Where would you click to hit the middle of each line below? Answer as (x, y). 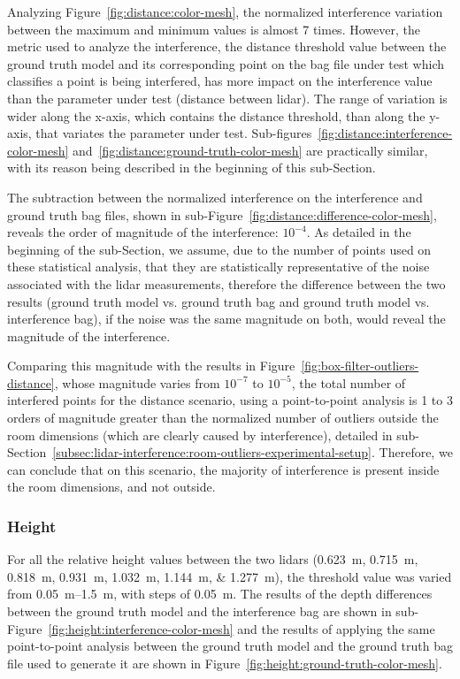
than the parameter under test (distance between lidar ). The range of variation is (227, 98)
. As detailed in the (359, 232)
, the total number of (349, 382)
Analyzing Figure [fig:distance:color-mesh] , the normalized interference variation (225, 11)
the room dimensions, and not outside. (111, 487)
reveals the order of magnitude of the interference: (143, 232)
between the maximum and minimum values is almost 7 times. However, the (214, 29)
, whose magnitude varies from (137, 382)
